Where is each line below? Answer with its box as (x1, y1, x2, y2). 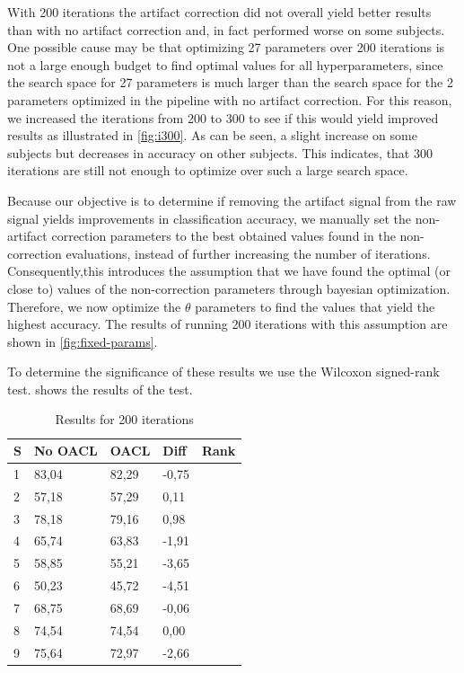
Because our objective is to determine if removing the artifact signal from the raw (7, 190, 457, 209)
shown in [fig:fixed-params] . (7, 332, 158, 350)
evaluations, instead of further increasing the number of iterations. (66, 244, 431, 262)
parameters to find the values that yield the (195, 297, 435, 315)
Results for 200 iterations (55, 410, 194, 429)
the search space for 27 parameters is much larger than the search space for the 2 (7, 73, 453, 92)
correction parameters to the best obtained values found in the (51, 226, 396, 245)
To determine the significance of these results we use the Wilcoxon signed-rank (7, 362, 440, 381)
